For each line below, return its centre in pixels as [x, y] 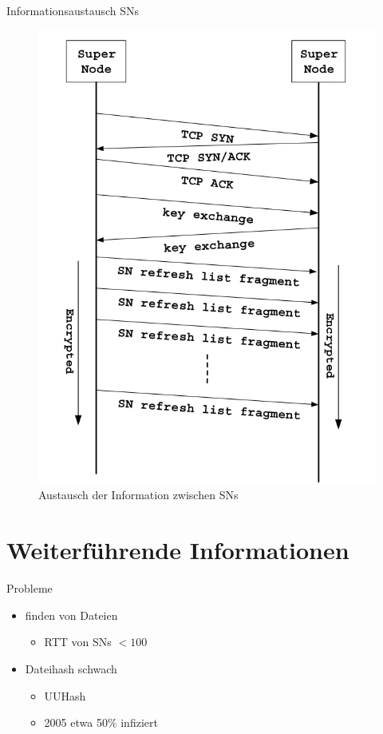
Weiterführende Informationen [178, 550]
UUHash [65, 695]
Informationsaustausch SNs [73, 10]
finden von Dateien [71, 615]
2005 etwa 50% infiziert [101, 722]
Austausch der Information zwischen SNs [138, 495]
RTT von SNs [78, 642]
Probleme [30, 588]
